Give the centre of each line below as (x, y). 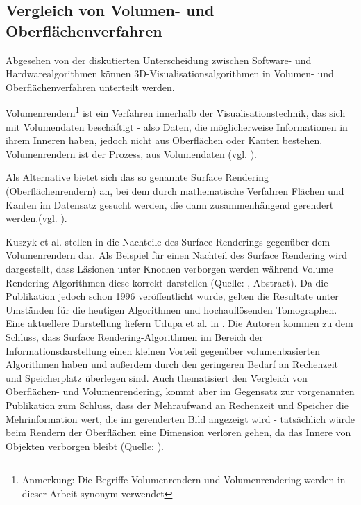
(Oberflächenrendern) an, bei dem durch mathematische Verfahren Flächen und (175, 191)
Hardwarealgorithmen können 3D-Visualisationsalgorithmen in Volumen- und (170, 73)
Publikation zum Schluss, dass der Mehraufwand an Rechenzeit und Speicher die (177, 404)
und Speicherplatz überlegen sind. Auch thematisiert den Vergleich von (157, 377)
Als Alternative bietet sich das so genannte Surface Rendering (137, 177)
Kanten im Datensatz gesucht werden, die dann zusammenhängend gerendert (170, 204)
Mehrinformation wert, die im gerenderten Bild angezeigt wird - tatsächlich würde (180, 418)
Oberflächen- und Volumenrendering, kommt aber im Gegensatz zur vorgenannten (180, 391)
